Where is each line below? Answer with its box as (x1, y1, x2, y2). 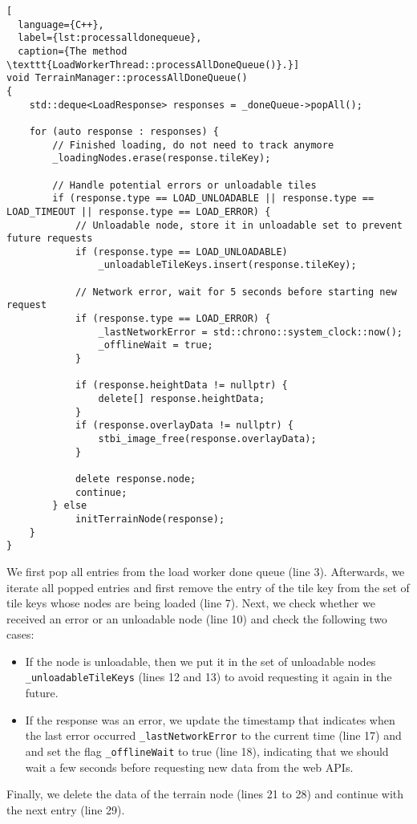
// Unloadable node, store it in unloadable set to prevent (75, 219, 403, 231)
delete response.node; (75, 473, 196, 485)
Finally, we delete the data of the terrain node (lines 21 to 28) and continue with (6, 785, 404, 802)
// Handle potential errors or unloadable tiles (52, 179, 317, 191)
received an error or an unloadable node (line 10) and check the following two (6, 610, 387, 627)
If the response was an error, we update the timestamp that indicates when (25, 711, 395, 728)
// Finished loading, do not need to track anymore (52, 139, 334, 151)
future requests (6, 233, 93, 245)
